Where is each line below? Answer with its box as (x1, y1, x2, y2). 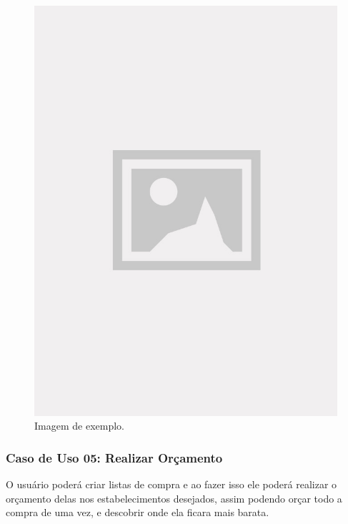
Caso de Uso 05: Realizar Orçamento (6, 448, 223, 466)
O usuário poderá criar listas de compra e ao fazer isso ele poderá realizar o (6, 477, 337, 492)
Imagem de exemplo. (34, 418, 124, 433)
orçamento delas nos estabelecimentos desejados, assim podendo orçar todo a (6, 490, 342, 505)
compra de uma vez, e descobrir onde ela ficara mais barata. (6, 505, 269, 520)
